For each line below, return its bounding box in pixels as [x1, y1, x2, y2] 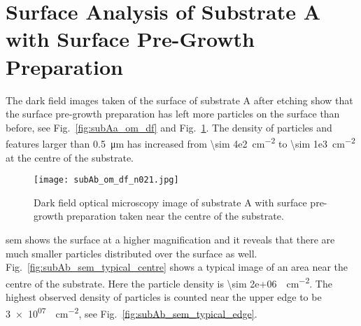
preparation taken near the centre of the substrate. [66, 208, 284, 223]
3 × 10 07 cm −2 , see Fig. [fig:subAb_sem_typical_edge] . [6, 304, 257, 320]
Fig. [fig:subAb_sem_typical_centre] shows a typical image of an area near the [6, 260, 348, 274]
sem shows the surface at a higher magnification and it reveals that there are [6, 232, 335, 246]
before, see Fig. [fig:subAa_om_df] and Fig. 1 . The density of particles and [6, 120, 332, 134]
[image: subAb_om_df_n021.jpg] [34, 175, 179, 185]
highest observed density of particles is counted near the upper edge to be [6, 290, 322, 304]
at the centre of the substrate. [6, 150, 134, 164]
